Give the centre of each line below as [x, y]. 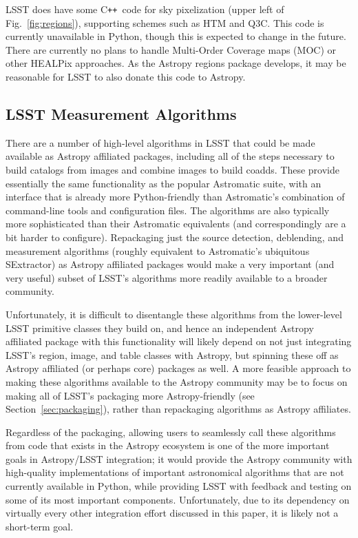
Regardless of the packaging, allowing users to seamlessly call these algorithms [171, 432]
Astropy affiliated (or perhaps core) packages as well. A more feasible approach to [178, 368]
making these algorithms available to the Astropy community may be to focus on [177, 381]
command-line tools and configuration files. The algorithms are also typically [168, 210]
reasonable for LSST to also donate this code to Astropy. [126, 77]
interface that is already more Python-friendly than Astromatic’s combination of [175, 197]
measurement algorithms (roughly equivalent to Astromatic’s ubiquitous [158, 250]
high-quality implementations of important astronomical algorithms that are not [175, 472]
